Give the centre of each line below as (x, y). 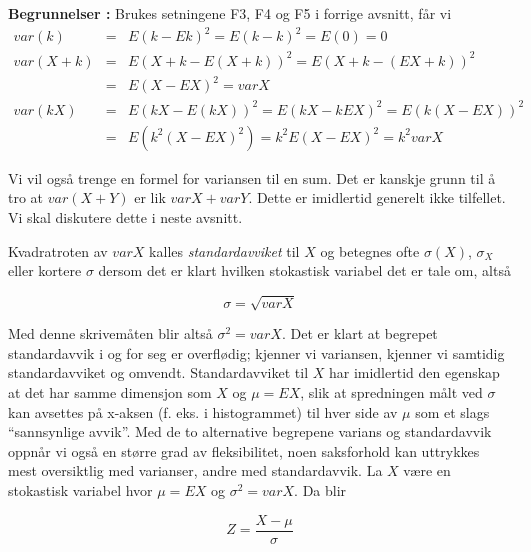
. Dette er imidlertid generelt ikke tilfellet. (377, 197)
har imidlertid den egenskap (414, 372)
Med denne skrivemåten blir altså (110, 333)
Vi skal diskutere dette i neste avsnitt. (125, 216)
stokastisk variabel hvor (80, 490)
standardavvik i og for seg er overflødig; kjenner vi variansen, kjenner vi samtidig (256, 352)
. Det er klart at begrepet (359, 333)
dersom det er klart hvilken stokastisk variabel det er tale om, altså (304, 270)
